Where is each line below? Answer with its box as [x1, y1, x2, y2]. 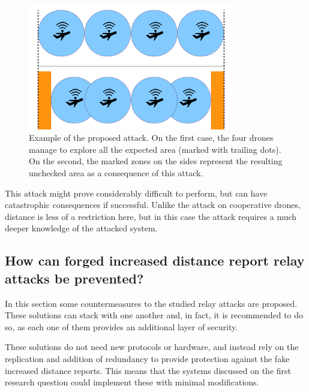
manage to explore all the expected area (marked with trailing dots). [29, 143, 281, 155]
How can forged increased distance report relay [5, 251, 305, 270]
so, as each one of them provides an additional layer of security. [5, 320, 238, 333]
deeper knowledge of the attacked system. [5, 222, 158, 234]
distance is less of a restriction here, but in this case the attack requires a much [5, 210, 297, 222]
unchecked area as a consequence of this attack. [29, 167, 203, 179]
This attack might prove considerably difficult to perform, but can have [5, 186, 268, 199]
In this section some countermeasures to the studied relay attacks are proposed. [5, 297, 298, 309]
